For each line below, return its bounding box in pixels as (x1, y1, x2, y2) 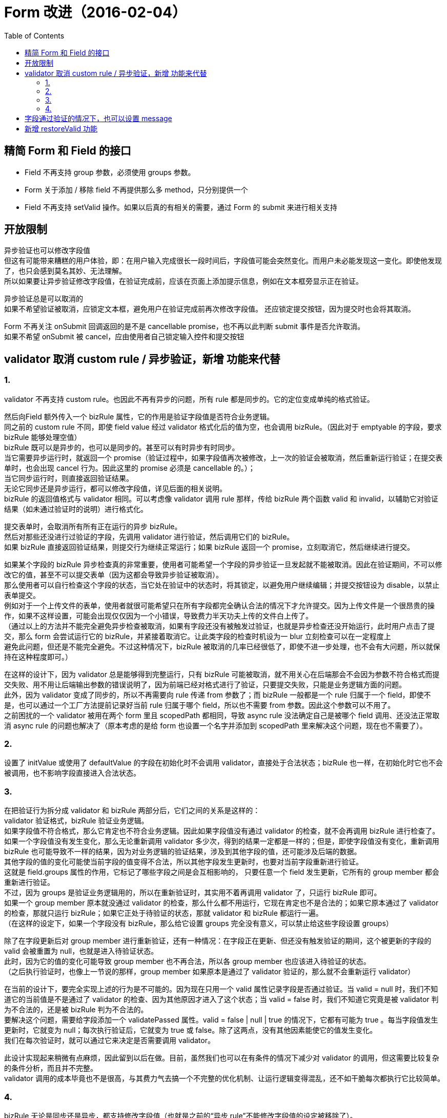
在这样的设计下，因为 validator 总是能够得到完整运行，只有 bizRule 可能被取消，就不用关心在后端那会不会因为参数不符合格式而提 (4, 669, 440, 679)
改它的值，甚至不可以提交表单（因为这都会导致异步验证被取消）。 (4, 570, 223, 579)
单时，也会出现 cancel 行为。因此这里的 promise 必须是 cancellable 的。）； (4, 463, 255, 472)
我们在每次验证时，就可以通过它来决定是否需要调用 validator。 (4, 1036, 215, 1045)
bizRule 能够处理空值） (4, 432, 82, 441)
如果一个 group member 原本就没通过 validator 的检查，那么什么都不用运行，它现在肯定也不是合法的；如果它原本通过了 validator (4, 898, 439, 908)
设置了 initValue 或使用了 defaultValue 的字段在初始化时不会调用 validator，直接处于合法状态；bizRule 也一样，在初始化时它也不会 (4, 758, 443, 767)
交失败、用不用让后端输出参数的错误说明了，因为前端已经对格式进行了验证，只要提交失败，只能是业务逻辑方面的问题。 (4, 680, 406, 689)
